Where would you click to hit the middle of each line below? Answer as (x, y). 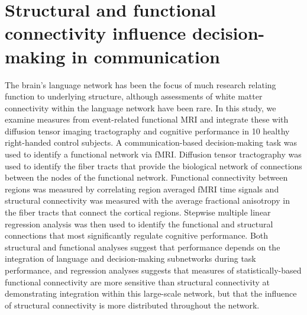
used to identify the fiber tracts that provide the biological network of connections (153, 165)
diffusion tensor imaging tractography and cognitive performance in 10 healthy (147, 131)
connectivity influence (96, 33)
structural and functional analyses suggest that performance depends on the (143, 247)
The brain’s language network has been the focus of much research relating (140, 84)
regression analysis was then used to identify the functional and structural (139, 224)
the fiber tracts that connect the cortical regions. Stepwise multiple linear (138, 212)
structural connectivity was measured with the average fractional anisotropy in (147, 200)
